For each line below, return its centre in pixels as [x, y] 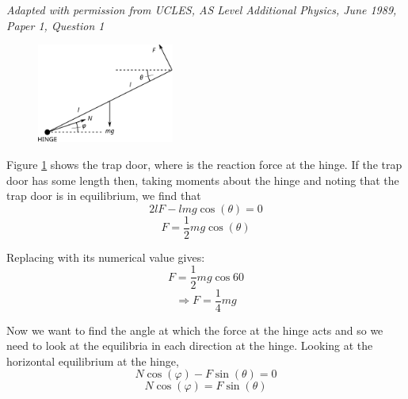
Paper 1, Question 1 [55, 25]
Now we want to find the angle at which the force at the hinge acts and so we [195, 330]
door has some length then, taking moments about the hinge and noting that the [203, 180]
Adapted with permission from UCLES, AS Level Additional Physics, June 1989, [202, 10]
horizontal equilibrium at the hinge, [93, 361]
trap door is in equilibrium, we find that [104, 196]
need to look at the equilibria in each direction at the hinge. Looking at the [190, 345]
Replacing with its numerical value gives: [106, 257]
